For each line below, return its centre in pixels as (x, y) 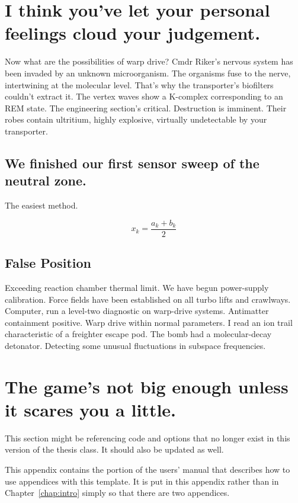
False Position (48, 263)
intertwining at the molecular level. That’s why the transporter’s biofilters (139, 84)
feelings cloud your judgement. (133, 33)
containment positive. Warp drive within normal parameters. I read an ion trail (149, 322)
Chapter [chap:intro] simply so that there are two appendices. (117, 493)
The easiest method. (41, 205)
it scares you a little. (91, 409)
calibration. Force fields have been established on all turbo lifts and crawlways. (148, 299)
